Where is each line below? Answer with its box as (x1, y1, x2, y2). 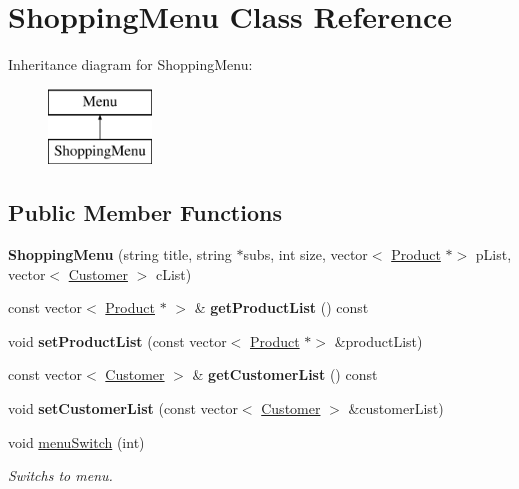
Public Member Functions (8, 197, 282, 228)
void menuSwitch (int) (8, 431, 145, 452)
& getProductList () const (194, 297, 369, 318)
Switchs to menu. (8, 465, 113, 486)
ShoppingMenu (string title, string (8, 244, 232, 265)
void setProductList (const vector (8, 330, 227, 351)
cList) (155, 263, 192, 284)
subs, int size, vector (243, 244, 368, 265)
